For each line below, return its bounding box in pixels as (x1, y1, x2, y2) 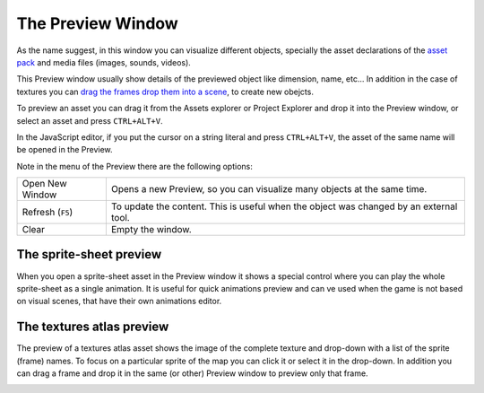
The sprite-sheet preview (16, 247, 162, 262)
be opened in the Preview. (16, 144, 113, 155)
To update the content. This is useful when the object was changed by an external (110, 200, 458, 213)
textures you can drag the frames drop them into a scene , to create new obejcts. (16, 86, 314, 97)
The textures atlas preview (16, 319, 169, 335)
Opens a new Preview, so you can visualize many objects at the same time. (110, 183, 428, 196)
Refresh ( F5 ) (22, 206, 73, 219)
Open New (22, 178, 67, 190)
